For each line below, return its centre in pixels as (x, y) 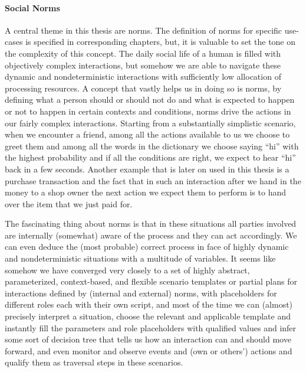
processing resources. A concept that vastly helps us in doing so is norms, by (143, 88)
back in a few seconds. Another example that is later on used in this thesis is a (147, 169)
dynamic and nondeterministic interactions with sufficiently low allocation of (143, 76)
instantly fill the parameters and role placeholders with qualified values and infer (151, 327)
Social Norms (32, 7)
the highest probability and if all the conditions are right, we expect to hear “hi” (150, 157)
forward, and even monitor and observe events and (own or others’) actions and (149, 350)
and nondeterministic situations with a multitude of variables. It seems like (140, 258)
